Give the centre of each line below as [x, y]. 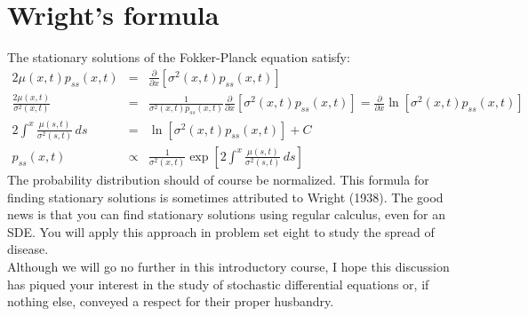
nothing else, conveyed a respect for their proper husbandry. [171, 301]
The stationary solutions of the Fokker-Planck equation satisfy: [179, 57]
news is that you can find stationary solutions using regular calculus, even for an [227, 214]
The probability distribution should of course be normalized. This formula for [218, 179]
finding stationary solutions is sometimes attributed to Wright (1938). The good [225, 197]
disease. [28, 249]
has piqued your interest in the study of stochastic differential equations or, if [218, 284]
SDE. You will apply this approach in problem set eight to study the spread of [221, 231]
